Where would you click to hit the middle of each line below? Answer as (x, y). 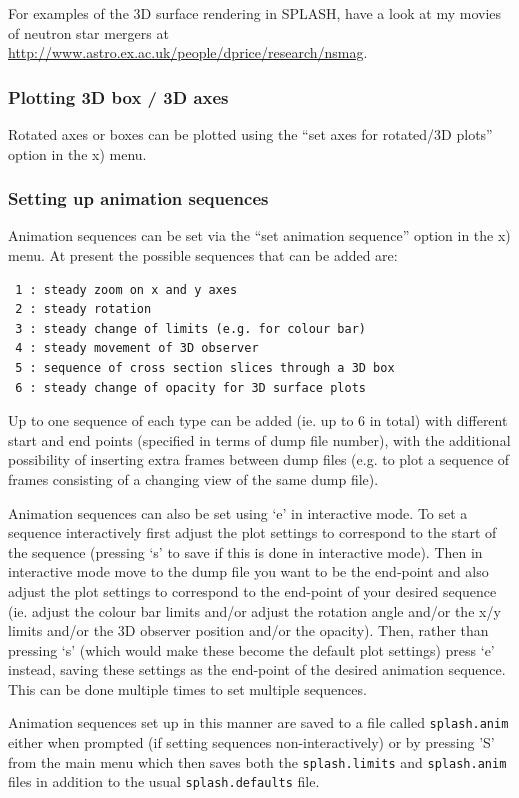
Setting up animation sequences (138, 198)
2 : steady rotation (83, 309)
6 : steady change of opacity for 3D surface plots (190, 387)
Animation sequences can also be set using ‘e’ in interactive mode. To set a (238, 512)
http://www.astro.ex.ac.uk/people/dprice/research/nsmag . (188, 52)
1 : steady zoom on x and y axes (126, 289)
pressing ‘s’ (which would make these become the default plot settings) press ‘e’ (251, 649)
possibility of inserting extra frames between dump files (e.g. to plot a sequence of (259, 459)
